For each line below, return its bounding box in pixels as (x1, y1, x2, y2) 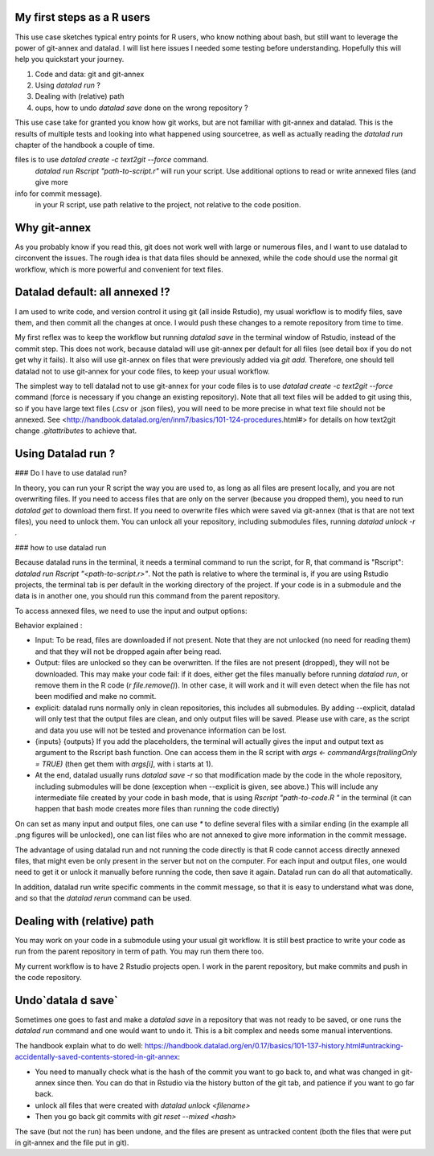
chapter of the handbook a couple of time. (14, 141, 155, 150)
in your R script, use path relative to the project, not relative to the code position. (35, 199, 301, 209)
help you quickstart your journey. (14, 55, 125, 64)
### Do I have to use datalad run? (14, 468, 128, 478)
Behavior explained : (14, 621, 83, 631)
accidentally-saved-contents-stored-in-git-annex (14, 1052, 178, 1062)
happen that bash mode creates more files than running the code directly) (35, 804, 280, 814)
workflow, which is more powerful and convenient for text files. (14, 264, 224, 274)
